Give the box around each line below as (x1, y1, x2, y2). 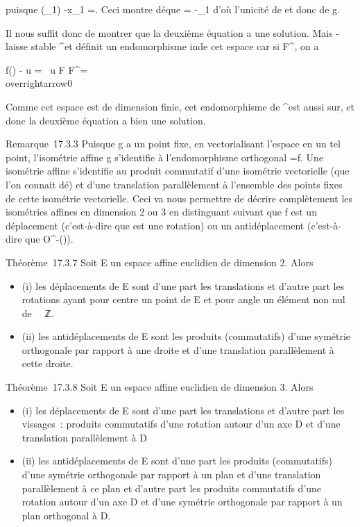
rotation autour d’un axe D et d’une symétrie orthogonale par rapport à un (22, 494, 343, 509)
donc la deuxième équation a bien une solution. (6, 113, 206, 127)
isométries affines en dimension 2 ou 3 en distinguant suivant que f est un (6, 204, 317, 219)
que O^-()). (25, 232, 74, 246)
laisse (6, 39, 28, 54)
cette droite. (22, 356, 74, 371)
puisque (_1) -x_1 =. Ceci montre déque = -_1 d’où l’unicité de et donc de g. (6, 2, 340, 16)
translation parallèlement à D (22, 430, 147, 444)
